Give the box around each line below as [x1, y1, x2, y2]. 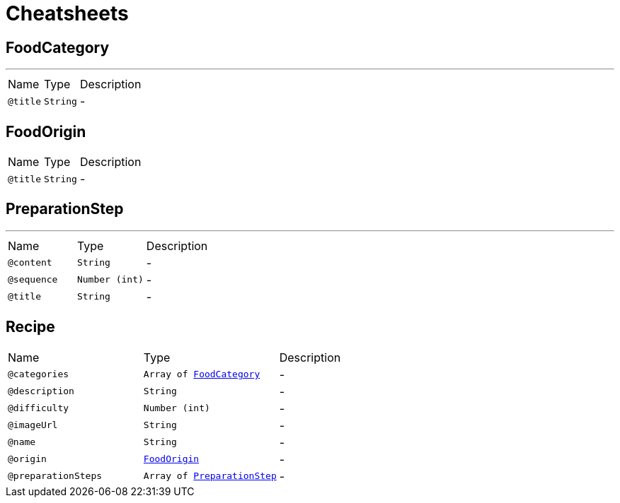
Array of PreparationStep [143, 471, 277, 482]
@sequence [8, 274, 58, 285]
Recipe [6, 318, 55, 336]
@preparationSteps [8, 471, 103, 482]
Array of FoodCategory [143, 369, 260, 380]
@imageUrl [8, 420, 58, 431]
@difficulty [8, 403, 69, 414]
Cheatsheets [6, 1, 129, 25]
